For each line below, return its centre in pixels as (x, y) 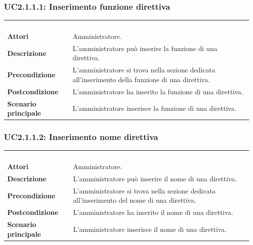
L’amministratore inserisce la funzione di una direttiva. (154, 108)
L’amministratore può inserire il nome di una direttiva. (155, 179)
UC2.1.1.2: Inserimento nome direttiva (81, 137)
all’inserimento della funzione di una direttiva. (141, 79)
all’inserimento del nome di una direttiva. (135, 200)
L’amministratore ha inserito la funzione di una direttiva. (158, 91)
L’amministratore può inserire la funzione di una (145, 48)
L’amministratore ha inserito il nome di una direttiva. (153, 212)
